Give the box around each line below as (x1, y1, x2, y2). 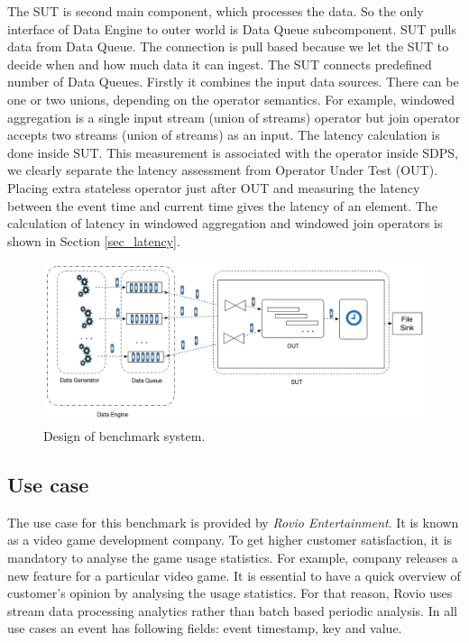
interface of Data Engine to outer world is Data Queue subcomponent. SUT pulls (7, 19, 456, 38)
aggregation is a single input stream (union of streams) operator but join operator (7, 107, 461, 126)
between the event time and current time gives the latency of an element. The (7, 196, 437, 215)
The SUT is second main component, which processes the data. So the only (7, 2, 424, 20)
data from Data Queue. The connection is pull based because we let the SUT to (7, 37, 449, 56)
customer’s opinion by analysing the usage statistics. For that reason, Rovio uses (7, 583, 453, 602)
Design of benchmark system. (43, 426, 206, 445)
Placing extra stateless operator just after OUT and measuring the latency (7, 178, 420, 197)
